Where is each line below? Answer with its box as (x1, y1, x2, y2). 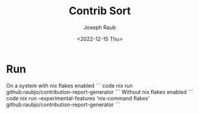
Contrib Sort (68, 4, 131, 18)
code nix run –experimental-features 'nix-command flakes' (6, 94, 150, 102)
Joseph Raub (83, 24, 116, 31)
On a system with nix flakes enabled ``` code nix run (6, 82, 133, 89)
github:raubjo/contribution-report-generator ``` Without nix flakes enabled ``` (6, 88, 194, 96)
